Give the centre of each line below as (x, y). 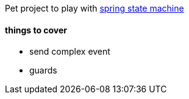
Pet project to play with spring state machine (94, 8)
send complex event (70, 52)
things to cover (36, 30)
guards (43, 70)
